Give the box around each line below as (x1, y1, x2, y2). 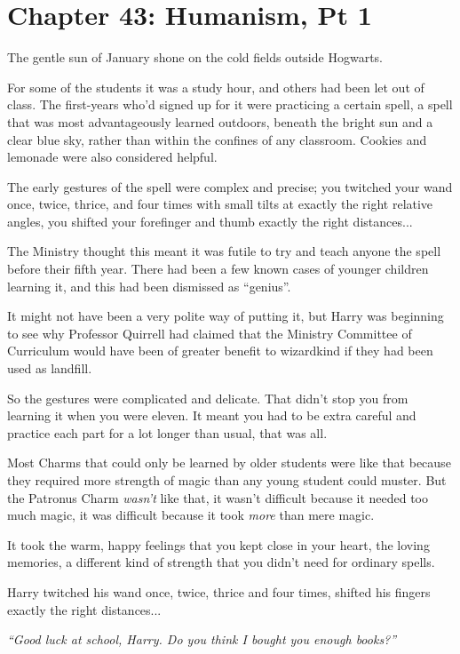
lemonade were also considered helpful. (7, 148, 218, 166)
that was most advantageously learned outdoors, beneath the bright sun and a (7, 112, 433, 131)
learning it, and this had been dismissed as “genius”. (7, 276, 291, 295)
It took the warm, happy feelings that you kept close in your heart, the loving (7, 535, 430, 554)
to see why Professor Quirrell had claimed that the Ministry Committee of (7, 323, 412, 342)
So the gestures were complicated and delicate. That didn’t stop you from (7, 388, 408, 407)
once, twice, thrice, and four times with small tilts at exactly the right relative (7, 195, 433, 213)
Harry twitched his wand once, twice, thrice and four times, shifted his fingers (7, 582, 431, 601)
